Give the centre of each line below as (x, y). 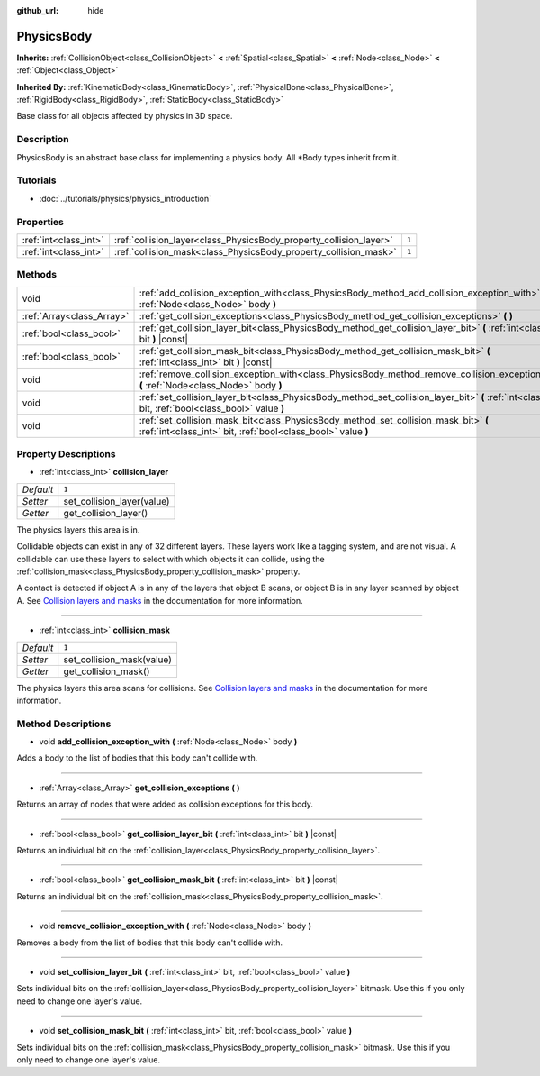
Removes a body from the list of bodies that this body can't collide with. (150, 943)
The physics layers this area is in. (78, 529)
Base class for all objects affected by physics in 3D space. (125, 116)
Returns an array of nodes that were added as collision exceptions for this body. (165, 804)
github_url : (37, 10)
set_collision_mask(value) (118, 660)
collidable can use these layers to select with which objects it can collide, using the (171, 559)
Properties (40, 222)
